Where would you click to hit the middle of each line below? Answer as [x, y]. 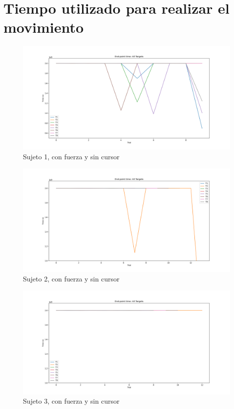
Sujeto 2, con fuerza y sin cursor [71, 279]
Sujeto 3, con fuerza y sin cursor [71, 401]
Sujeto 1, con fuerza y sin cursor [71, 156]
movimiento [44, 27]
